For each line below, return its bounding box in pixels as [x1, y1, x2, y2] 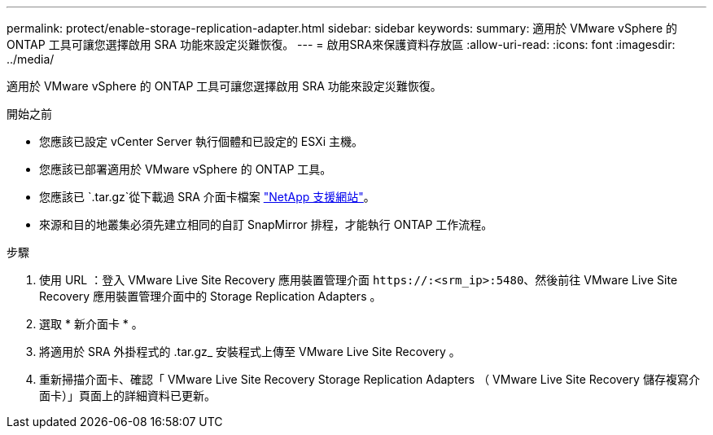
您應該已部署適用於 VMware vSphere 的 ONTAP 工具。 [39, 162, 332, 176]
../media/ [7, 52, 55, 66]
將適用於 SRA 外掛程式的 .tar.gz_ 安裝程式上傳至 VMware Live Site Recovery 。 [39, 345, 461, 358]
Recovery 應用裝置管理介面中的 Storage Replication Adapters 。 [39, 289, 382, 303]
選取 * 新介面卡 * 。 [39, 317, 143, 331]
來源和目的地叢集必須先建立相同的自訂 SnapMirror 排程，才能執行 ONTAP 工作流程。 [39, 217, 493, 231]
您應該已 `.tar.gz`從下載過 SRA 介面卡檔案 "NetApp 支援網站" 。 [39, 190, 375, 204]
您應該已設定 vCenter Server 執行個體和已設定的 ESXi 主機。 [39, 134, 363, 148]
